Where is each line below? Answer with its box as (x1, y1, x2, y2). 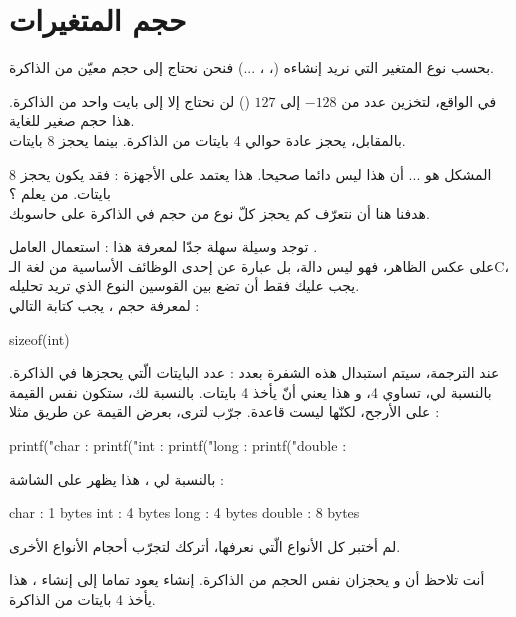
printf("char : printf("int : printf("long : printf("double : (9, 435, 347, 456)
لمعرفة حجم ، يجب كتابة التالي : (9, 295, 200, 316)
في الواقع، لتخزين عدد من (341, 90, 497, 111)
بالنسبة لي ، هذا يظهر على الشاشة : (9, 468, 224, 489)
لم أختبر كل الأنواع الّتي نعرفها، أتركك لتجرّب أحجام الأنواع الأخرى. (9, 535, 401, 556)
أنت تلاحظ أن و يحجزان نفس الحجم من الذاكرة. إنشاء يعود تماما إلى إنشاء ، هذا (9, 569, 485, 590)
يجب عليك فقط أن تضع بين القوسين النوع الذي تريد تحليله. (9, 275, 360, 296)
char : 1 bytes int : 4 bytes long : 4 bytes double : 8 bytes (9, 502, 360, 523)
